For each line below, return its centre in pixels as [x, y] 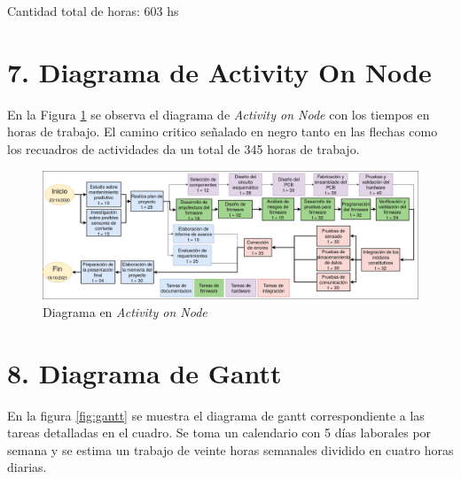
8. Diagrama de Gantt [145, 372]
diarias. [27, 467]
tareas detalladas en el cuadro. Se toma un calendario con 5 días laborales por [219, 433]
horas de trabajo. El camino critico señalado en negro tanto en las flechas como [223, 131]
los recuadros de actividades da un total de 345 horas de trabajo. [184, 148]
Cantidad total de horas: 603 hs [93, 11]
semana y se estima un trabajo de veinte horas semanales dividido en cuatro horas [230, 449]
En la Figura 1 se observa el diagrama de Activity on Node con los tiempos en [219, 114]
